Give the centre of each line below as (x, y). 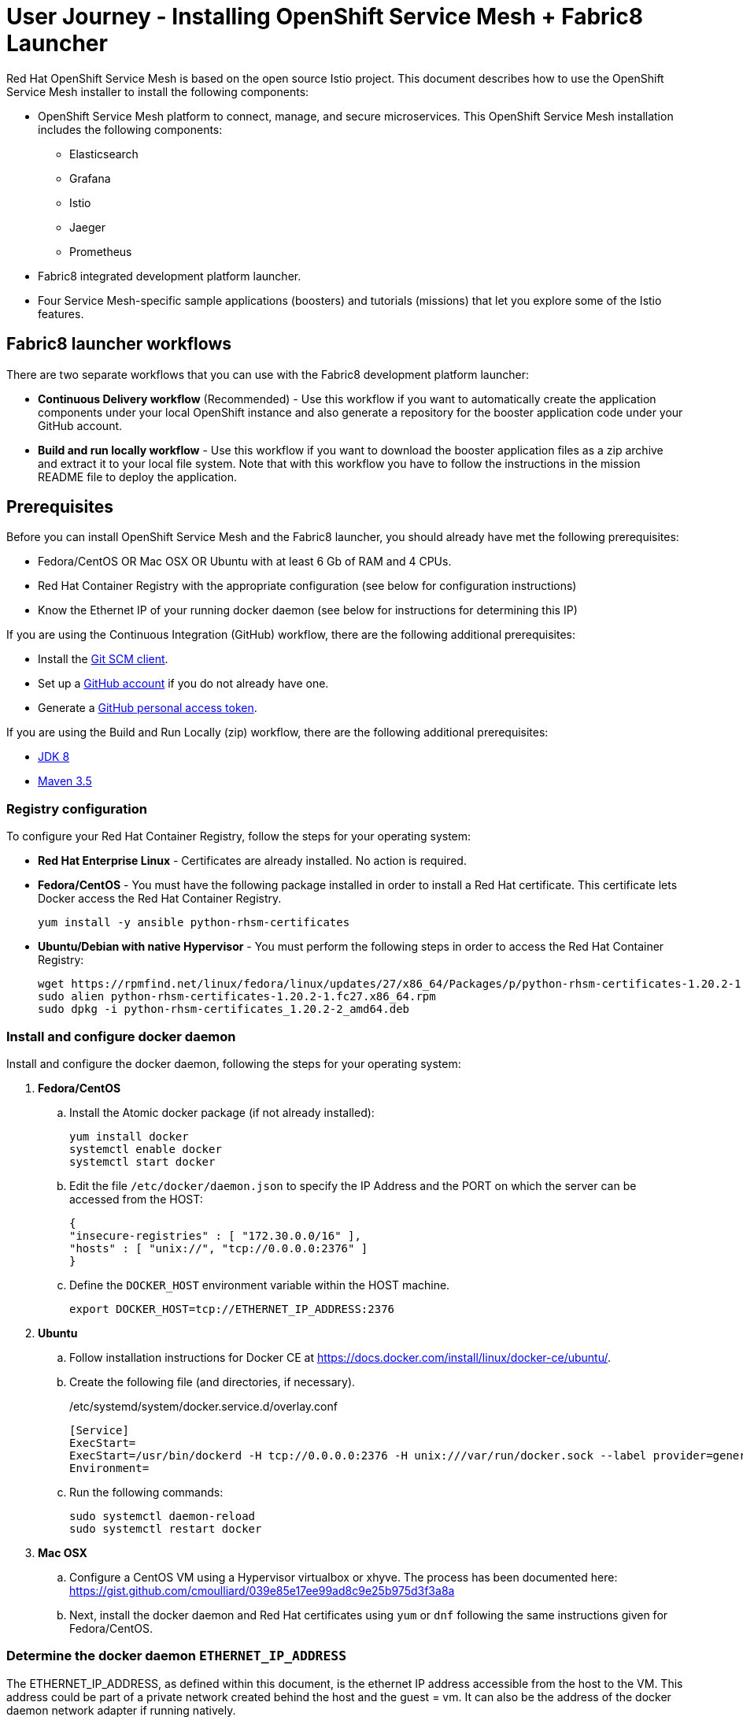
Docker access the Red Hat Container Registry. (160, 899)
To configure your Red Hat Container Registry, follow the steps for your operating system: (239, 836)
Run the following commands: (146, 1492)
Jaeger (88, 227)
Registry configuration (77, 808)
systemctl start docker (142, 1161)
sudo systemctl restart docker (166, 1528)
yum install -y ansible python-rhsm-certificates (194, 923)
